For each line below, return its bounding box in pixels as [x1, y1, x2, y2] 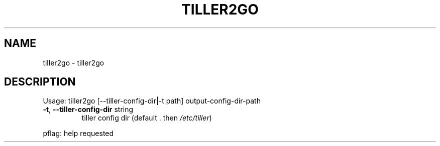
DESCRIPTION [4, 75, 76, 88]
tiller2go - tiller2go [43, 58, 104, 67]
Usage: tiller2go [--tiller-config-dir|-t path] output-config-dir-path [43, 96, 261, 105]
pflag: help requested [43, 129, 114, 138]
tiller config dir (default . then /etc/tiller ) [81, 113, 212, 122]
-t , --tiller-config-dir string [43, 105, 134, 114]
